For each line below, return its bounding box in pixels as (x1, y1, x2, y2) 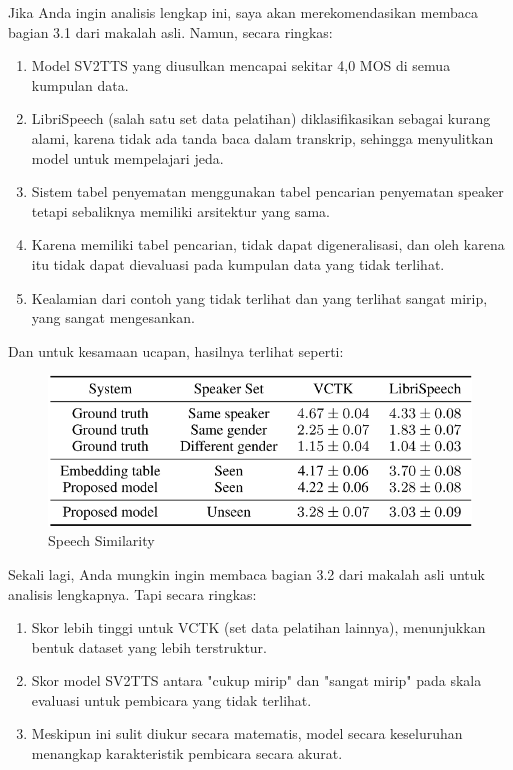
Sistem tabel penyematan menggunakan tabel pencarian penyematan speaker (31, 181, 504, 202)
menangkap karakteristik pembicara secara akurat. (31, 743, 343, 764)
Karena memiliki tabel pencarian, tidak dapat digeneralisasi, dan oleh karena (31, 234, 505, 255)
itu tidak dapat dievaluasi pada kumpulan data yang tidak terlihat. (31, 253, 445, 274)
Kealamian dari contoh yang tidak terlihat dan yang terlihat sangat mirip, (31, 287, 488, 308)
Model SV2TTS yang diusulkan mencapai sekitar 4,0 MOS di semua (31, 55, 451, 76)
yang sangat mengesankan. (31, 307, 195, 328)
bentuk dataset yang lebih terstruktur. (31, 636, 267, 657)
